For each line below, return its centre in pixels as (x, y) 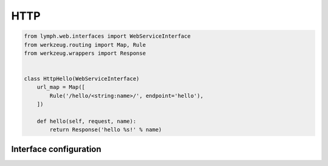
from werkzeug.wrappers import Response (85, 53)
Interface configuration (56, 149)
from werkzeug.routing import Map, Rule (85, 45)
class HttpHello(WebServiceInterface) (82, 79)
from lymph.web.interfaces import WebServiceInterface (107, 36)
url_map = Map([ (61, 87)
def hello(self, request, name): (87, 121)
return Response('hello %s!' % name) (106, 130)
